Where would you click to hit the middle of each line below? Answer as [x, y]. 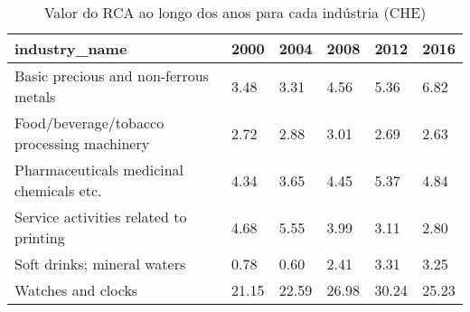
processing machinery [82, 143]
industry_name [71, 48]
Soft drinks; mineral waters [100, 264]
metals [35, 96]
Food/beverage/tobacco [89, 123]
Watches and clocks [76, 290]
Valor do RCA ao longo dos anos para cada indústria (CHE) [235, 12]
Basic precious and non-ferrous [112, 76]
